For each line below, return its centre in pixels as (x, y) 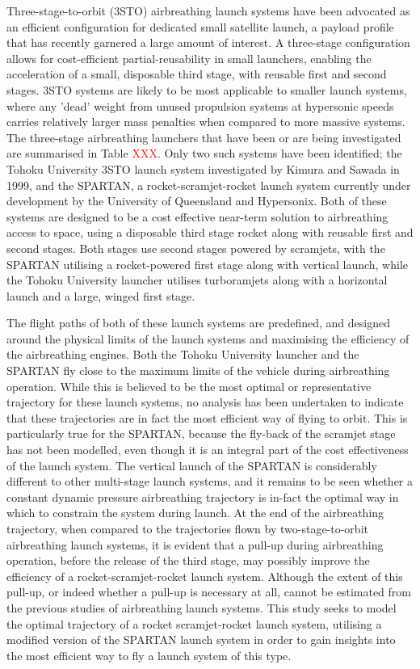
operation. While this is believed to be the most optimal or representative (189, 386)
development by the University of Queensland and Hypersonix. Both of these (197, 201)
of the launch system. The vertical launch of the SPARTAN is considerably (192, 465)
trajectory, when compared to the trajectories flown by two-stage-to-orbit (187, 528)
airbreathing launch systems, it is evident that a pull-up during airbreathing (195, 544)
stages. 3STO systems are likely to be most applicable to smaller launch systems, (207, 89)
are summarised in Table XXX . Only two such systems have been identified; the (204, 153)
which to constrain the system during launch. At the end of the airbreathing (195, 513)
